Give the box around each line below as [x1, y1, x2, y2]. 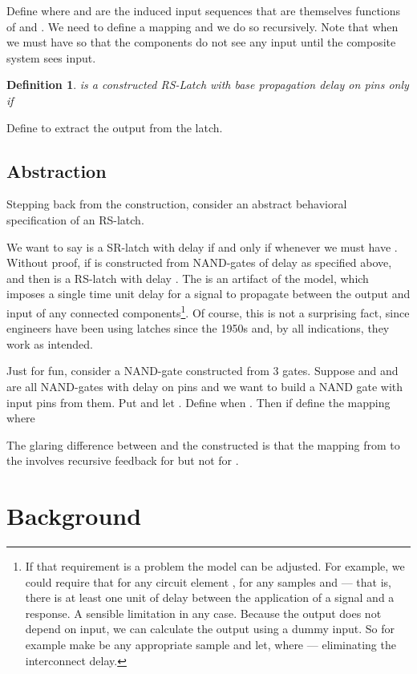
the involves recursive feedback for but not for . [6, 452, 239, 469]
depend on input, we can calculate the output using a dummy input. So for [25, 620, 395, 637]
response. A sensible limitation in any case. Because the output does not [25, 604, 382, 621]
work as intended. [6, 335, 93, 352]
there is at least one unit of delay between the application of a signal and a [25, 589, 395, 606]
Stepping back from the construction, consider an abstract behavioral [6, 196, 347, 212]
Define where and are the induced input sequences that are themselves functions [6, 2, 401, 18]
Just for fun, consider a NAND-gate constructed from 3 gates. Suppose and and [6, 362, 399, 379]
